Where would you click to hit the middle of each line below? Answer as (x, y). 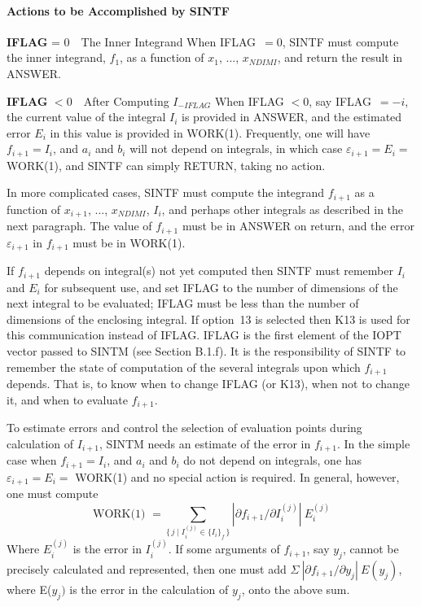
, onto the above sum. (296, 589)
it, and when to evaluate (67, 399)
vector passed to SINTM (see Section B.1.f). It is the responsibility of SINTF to (206, 351)
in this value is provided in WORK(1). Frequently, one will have (210, 132)
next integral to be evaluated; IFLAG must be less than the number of (183, 303)
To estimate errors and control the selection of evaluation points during (184, 428)
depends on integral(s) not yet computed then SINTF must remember (219, 271)
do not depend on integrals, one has (273, 460)
